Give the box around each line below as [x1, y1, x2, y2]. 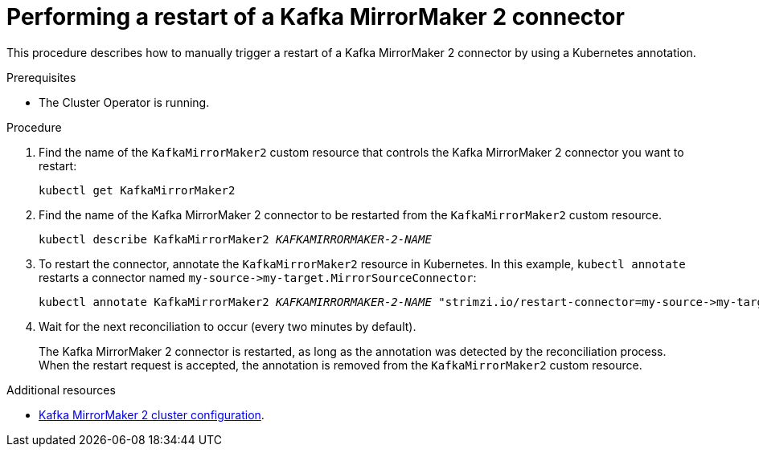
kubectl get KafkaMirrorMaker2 [39, 183, 236, 197]
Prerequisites [6, 70, 76, 84]
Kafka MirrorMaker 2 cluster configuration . [39, 407, 265, 422]
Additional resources [6, 382, 116, 397]
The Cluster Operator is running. [39, 95, 210, 109]
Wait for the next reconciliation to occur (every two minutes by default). [39, 319, 416, 333]
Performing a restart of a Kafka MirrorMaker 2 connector [6, 3, 625, 31]
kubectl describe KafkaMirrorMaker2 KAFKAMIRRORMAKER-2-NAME [39, 232, 432, 246]
